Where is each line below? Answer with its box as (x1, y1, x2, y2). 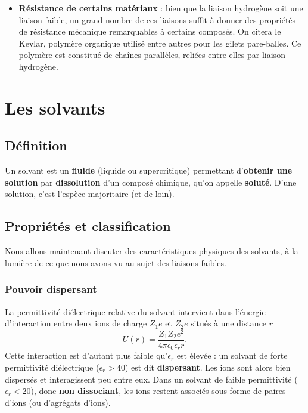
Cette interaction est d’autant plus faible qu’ (5, 349, 168, 362)
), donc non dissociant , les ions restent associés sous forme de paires (30, 384, 286, 397)
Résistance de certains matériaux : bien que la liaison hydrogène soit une (18, 2, 303, 14)
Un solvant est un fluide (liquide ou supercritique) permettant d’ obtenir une (5, 164, 293, 177)
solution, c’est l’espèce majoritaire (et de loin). (5, 187, 175, 200)
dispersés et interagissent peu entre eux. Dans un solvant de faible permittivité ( (5, 372, 298, 385)
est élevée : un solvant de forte (176, 349, 288, 362)
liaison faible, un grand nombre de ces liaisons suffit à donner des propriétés (18, 13, 296, 26)
